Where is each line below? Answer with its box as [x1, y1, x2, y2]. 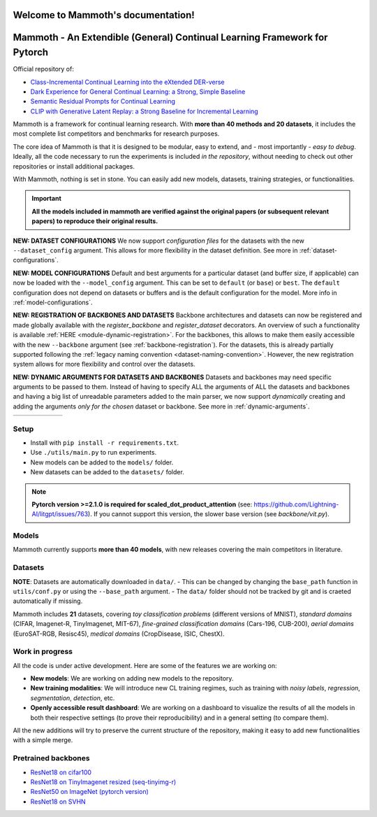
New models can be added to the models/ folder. [30, 458, 174, 467]
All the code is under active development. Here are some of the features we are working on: [13, 661, 277, 669]
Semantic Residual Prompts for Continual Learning [30, 97, 176, 106]
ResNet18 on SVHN [30, 797, 87, 806]
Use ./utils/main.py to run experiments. [30, 448, 157, 457]
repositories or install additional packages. [13, 162, 135, 171]
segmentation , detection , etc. [30, 693, 115, 702]
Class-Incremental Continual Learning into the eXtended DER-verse [30, 78, 225, 86]
